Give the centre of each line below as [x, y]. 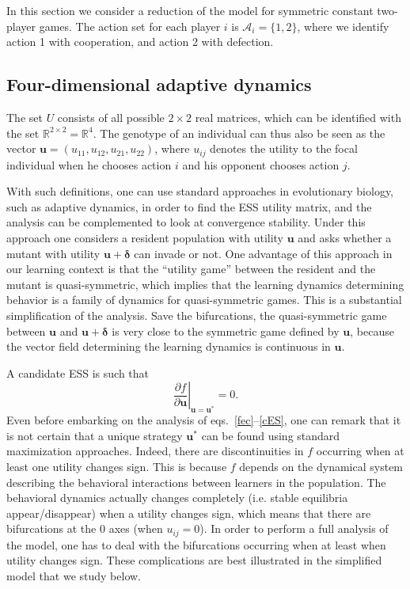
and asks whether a [345, 237]
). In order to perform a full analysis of [294, 528]
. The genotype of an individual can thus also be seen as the [239, 133]
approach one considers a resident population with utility [145, 237]
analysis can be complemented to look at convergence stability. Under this [186, 222]
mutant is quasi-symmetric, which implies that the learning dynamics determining [205, 284]
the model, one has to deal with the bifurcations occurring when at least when [196, 544]
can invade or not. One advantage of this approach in [263, 253]
